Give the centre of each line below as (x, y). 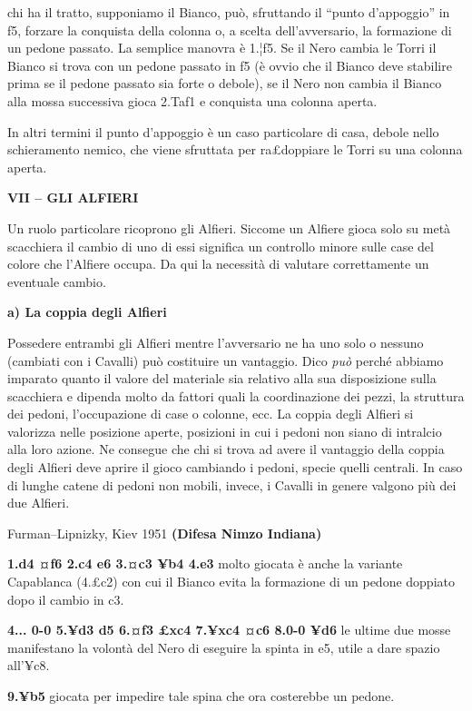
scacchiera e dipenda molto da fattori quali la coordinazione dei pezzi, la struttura (236, 395)
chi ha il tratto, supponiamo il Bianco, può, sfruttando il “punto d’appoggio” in (229, 12)
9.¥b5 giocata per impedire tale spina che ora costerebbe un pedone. (201, 696)
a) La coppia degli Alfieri (87, 312)
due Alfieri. (39, 503)
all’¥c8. (29, 665)
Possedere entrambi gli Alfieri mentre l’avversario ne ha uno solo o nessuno (216, 342)
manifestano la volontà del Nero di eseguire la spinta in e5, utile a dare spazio (224, 647)
